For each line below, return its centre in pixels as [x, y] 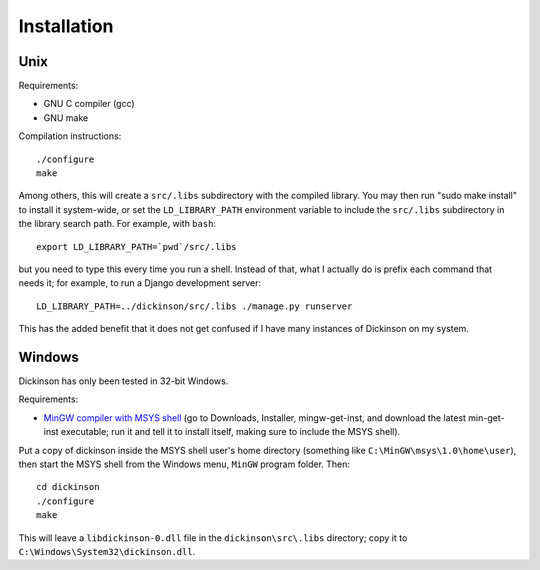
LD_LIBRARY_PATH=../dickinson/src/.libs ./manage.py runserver [194, 306]
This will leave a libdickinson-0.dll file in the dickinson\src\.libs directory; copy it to [213, 537]
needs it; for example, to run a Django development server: [140, 283]
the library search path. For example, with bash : [117, 224]
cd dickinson [68, 487]
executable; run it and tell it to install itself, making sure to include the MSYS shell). [230, 432]
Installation [66, 26]
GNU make [66, 117]
